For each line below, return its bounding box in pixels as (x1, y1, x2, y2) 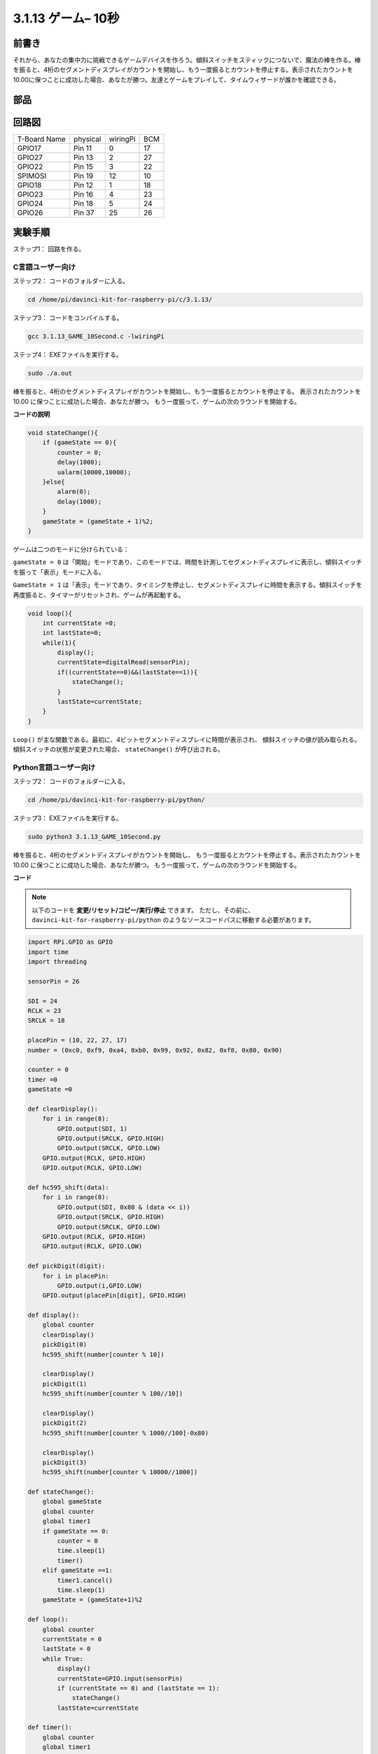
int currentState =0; (42, 619, 117, 627)
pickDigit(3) (42, 1458, 87, 1466)
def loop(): (27, 1616, 69, 1624)
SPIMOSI (17, 170, 47, 180)
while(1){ (42, 638, 76, 647)
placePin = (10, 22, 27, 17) (27, 1036, 128, 1045)
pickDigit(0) (42, 1341, 87, 1348)
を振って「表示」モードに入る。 (13, 568, 105, 576)
